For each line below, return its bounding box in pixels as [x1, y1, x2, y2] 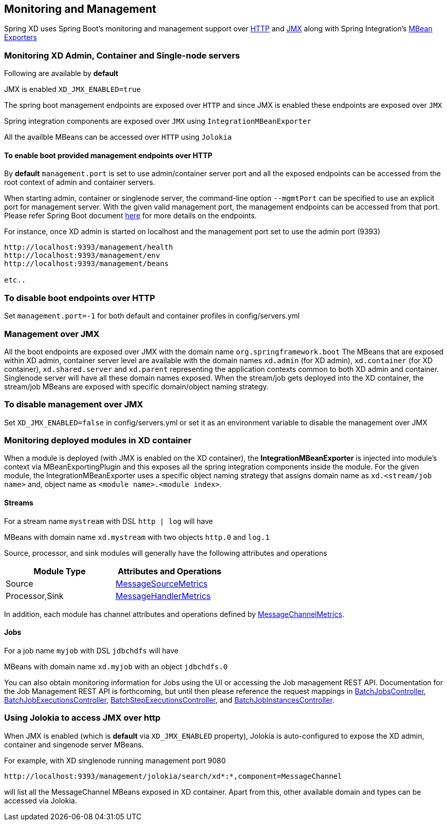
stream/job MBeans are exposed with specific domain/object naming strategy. [4, 382, 269, 391]
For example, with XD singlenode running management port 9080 [4, 756, 226, 765]
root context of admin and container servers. [4, 178, 155, 187]
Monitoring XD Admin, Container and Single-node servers [4, 50, 240, 61]
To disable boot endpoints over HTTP [4, 292, 155, 303]
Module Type [33, 566, 86, 576]
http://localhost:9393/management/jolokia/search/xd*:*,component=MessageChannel [4, 772, 342, 780]
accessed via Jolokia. [4, 796, 77, 805]
